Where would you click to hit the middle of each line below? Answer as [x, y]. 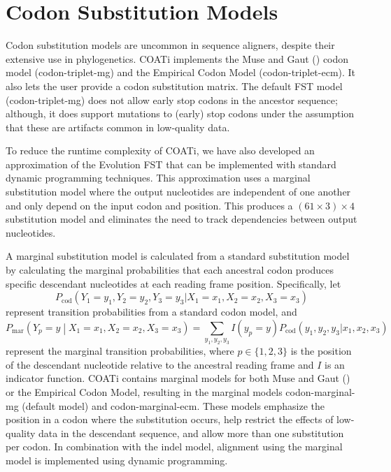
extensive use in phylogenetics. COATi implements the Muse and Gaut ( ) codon [177, 58]
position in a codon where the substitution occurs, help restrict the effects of [170, 419]
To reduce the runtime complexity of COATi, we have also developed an [160, 150]
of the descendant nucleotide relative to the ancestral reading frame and [160, 364]
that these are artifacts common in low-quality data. [118, 127]
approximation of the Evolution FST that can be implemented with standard [171, 164]
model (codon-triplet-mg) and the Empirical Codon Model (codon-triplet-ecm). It [181, 72]
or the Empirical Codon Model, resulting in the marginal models [144, 391]
